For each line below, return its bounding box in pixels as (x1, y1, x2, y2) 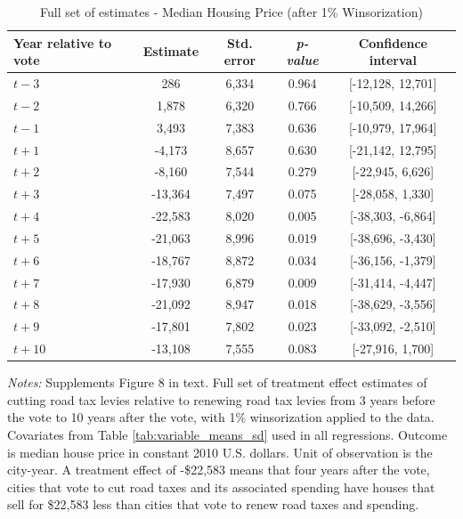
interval (369, 51, 417, 69)
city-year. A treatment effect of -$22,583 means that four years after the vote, (7, 460, 430, 479)
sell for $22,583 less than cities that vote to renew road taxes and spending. (7, 495, 419, 514)
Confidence (358, 33, 428, 52)
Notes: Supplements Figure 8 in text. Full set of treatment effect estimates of (7, 373, 427, 392)
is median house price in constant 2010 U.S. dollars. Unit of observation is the (7, 442, 433, 461)
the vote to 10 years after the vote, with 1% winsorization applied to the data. (7, 408, 435, 426)
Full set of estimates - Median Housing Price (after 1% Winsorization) (40, 3, 423, 20)
